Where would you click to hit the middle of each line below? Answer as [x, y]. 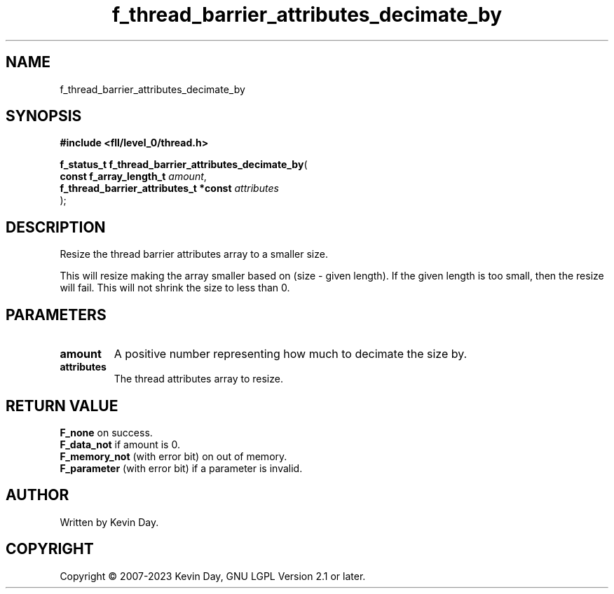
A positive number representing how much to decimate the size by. [291, 354]
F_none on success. [106, 432]
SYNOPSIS [44, 116]
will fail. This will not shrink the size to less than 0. [175, 288]
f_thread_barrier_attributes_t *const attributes [169, 188]
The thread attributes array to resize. [198, 379]
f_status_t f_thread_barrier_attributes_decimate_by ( [184, 165]
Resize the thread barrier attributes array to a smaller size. [194, 254]
